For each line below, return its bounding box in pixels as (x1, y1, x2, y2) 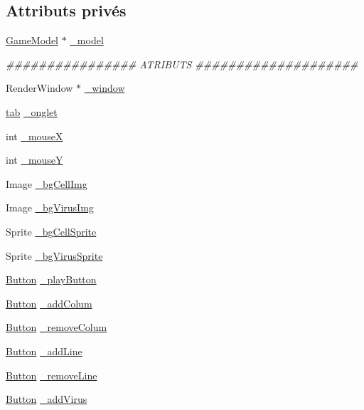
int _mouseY (6, 152, 63, 167)
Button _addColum (6, 295, 92, 310)
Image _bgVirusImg (6, 200, 94, 215)
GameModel (6, 33, 58, 48)
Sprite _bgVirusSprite (6, 248, 103, 263)
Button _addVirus (6, 391, 87, 406)
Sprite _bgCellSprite (6, 224, 97, 238)
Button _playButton (6, 272, 97, 287)
